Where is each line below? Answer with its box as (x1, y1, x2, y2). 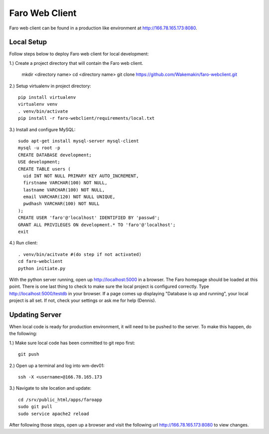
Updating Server (9, 310, 62, 319)
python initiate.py (18, 265, 66, 271)
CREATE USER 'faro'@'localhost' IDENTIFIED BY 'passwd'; (18, 215, 160, 220)
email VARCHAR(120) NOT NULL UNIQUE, (23, 194, 116, 200)
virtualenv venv (18, 101, 58, 107)
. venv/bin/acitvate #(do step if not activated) (18, 251, 142, 257)
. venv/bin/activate (18, 108, 68, 114)
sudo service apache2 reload (18, 411, 89, 417)
